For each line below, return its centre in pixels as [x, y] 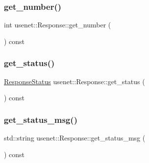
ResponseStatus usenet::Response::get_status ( [74, 81]
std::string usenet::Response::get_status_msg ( [75, 138]
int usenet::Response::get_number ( [58, 25]
